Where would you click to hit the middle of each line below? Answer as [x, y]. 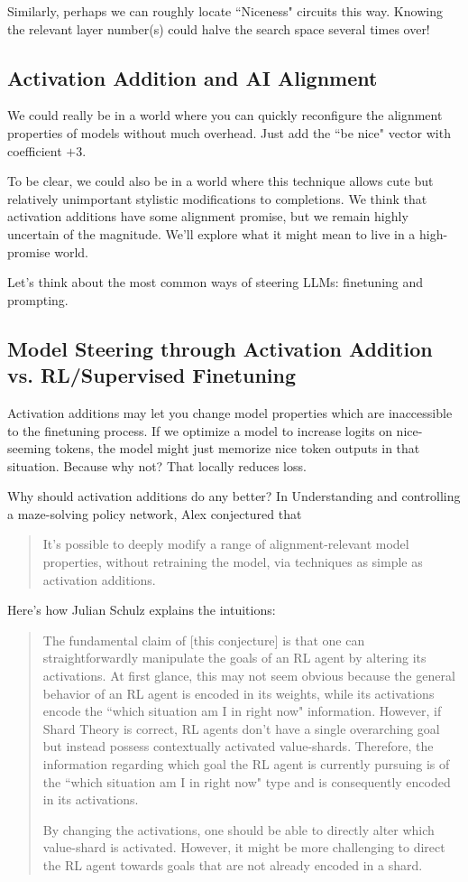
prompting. [38, 299]
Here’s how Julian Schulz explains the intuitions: [142, 610]
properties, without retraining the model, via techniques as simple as [233, 562]
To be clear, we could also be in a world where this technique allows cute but [220, 181]
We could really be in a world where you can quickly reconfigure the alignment [225, 115]
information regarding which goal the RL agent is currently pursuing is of [246, 764]
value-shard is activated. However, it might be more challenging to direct [244, 847]
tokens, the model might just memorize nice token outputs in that [237, 448]
